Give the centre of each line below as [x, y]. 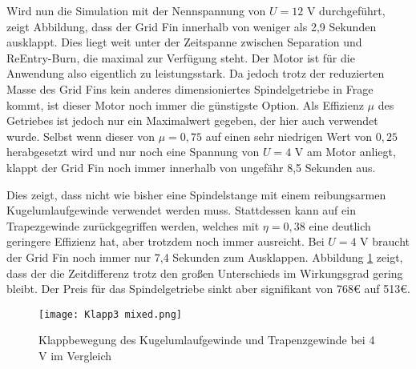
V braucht [385, 241]
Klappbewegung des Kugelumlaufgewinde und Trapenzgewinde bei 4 [207, 340]
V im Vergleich [75, 355]
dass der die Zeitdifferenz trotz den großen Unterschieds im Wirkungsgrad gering [205, 273]
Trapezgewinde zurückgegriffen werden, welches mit [133, 225]
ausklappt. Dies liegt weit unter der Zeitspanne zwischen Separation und [184, 42]
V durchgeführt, [346, 10]
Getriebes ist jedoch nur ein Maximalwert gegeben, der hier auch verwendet [192, 120]
